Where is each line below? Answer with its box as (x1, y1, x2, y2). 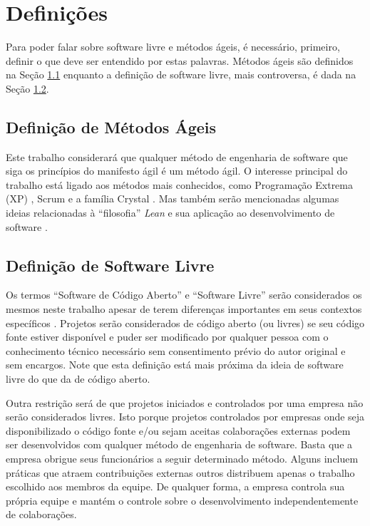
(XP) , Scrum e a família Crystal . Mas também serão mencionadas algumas (6, 191, 339, 206)
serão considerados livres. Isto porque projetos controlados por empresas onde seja (6, 409, 365, 424)
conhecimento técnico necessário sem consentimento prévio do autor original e (6, 343, 346, 358)
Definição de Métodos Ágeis (6, 115, 217, 138)
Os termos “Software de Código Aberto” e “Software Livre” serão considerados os (6, 287, 362, 302)
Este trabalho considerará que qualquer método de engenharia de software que (6, 149, 348, 164)
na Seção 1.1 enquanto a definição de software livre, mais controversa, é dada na (6, 67, 356, 82)
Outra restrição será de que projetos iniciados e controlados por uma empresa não (6, 395, 364, 410)
